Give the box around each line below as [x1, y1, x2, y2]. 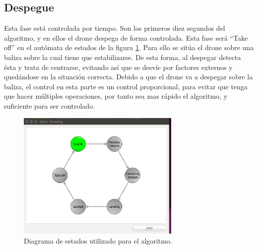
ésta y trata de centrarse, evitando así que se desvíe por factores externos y [4, 62, 233, 72]
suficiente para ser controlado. [4, 100, 95, 111]
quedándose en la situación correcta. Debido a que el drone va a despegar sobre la [4, 71, 253, 82]
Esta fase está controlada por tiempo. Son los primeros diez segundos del [4, 23, 225, 33]
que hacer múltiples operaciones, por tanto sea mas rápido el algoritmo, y [4, 91, 228, 101]
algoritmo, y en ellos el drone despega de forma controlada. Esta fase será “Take [4, 32, 248, 43]
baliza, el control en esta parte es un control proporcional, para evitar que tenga [4, 81, 248, 91]
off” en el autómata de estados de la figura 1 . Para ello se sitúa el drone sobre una [4, 42, 254, 53]
